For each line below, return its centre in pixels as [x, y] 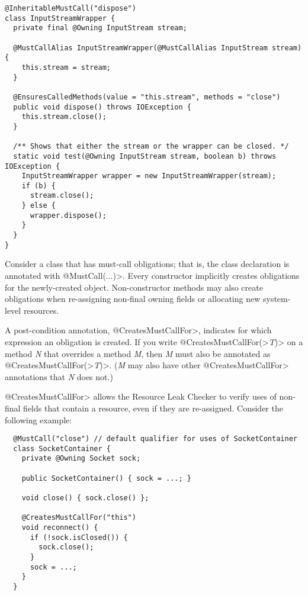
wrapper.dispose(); [68, 215]
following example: [38, 419]
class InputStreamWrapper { [60, 18]
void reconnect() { [60, 528]
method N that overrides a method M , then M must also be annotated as [138, 353]
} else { [38, 206]
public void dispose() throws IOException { [102, 107]
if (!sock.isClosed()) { [79, 537]
